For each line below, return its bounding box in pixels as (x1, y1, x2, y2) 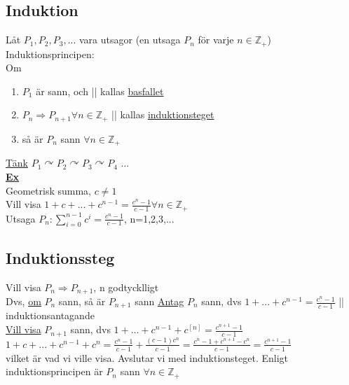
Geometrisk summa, (6, 183, 91, 197)
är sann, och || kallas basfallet (36, 83, 164, 98)
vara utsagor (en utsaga (79, 32, 181, 47)
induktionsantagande (6, 308, 95, 323)
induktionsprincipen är (6, 364, 103, 379)
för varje (198, 32, 234, 47)
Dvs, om (6, 294, 41, 309)
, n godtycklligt (93, 279, 159, 294)
